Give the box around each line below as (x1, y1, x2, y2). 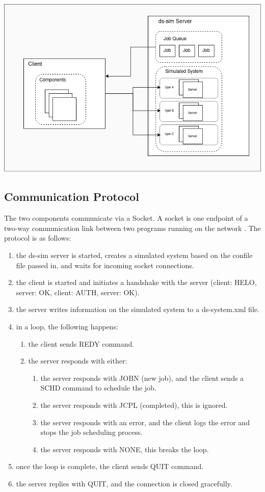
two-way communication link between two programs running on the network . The (4, 222, 261, 233)
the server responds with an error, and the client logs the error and (40, 417, 250, 427)
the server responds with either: (28, 355, 127, 366)
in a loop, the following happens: (16, 321, 118, 331)
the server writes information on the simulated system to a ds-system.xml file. (16, 304, 259, 315)
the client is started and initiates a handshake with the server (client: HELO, (16, 277, 257, 288)
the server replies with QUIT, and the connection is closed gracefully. (16, 478, 232, 488)
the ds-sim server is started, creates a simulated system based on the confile (16, 249, 253, 260)
